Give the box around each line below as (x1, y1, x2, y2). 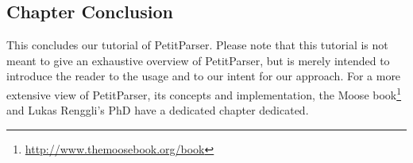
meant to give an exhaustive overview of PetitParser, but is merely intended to (6, 52, 390, 68)
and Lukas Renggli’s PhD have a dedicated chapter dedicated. (6, 102, 309, 118)
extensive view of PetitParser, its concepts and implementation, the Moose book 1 (6, 83, 402, 103)
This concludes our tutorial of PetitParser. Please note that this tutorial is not (6, 37, 388, 53)
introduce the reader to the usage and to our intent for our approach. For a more (6, 68, 401, 84)
